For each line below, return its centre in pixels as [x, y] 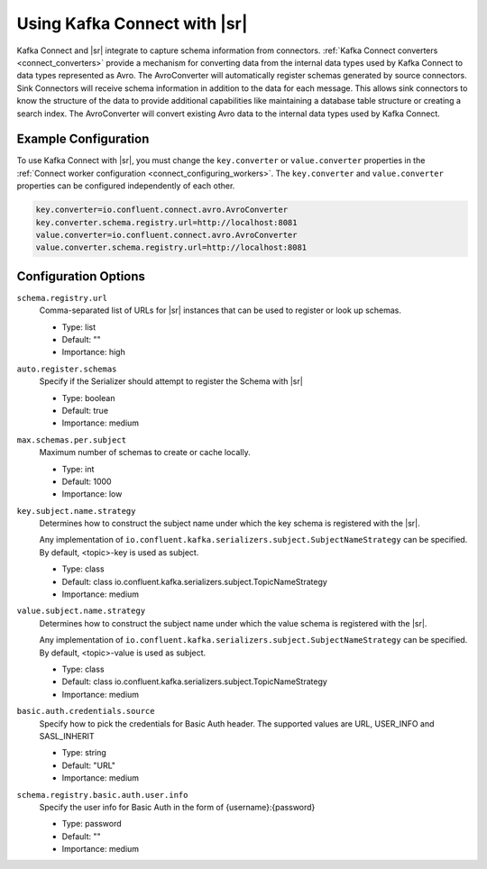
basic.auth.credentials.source [86, 711]
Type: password [92, 824]
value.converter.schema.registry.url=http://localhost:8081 [171, 247]
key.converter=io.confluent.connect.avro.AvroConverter [162, 210]
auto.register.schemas [67, 369]
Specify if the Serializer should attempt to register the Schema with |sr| [171, 381]
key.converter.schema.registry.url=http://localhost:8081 [166, 222]
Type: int [78, 469]
